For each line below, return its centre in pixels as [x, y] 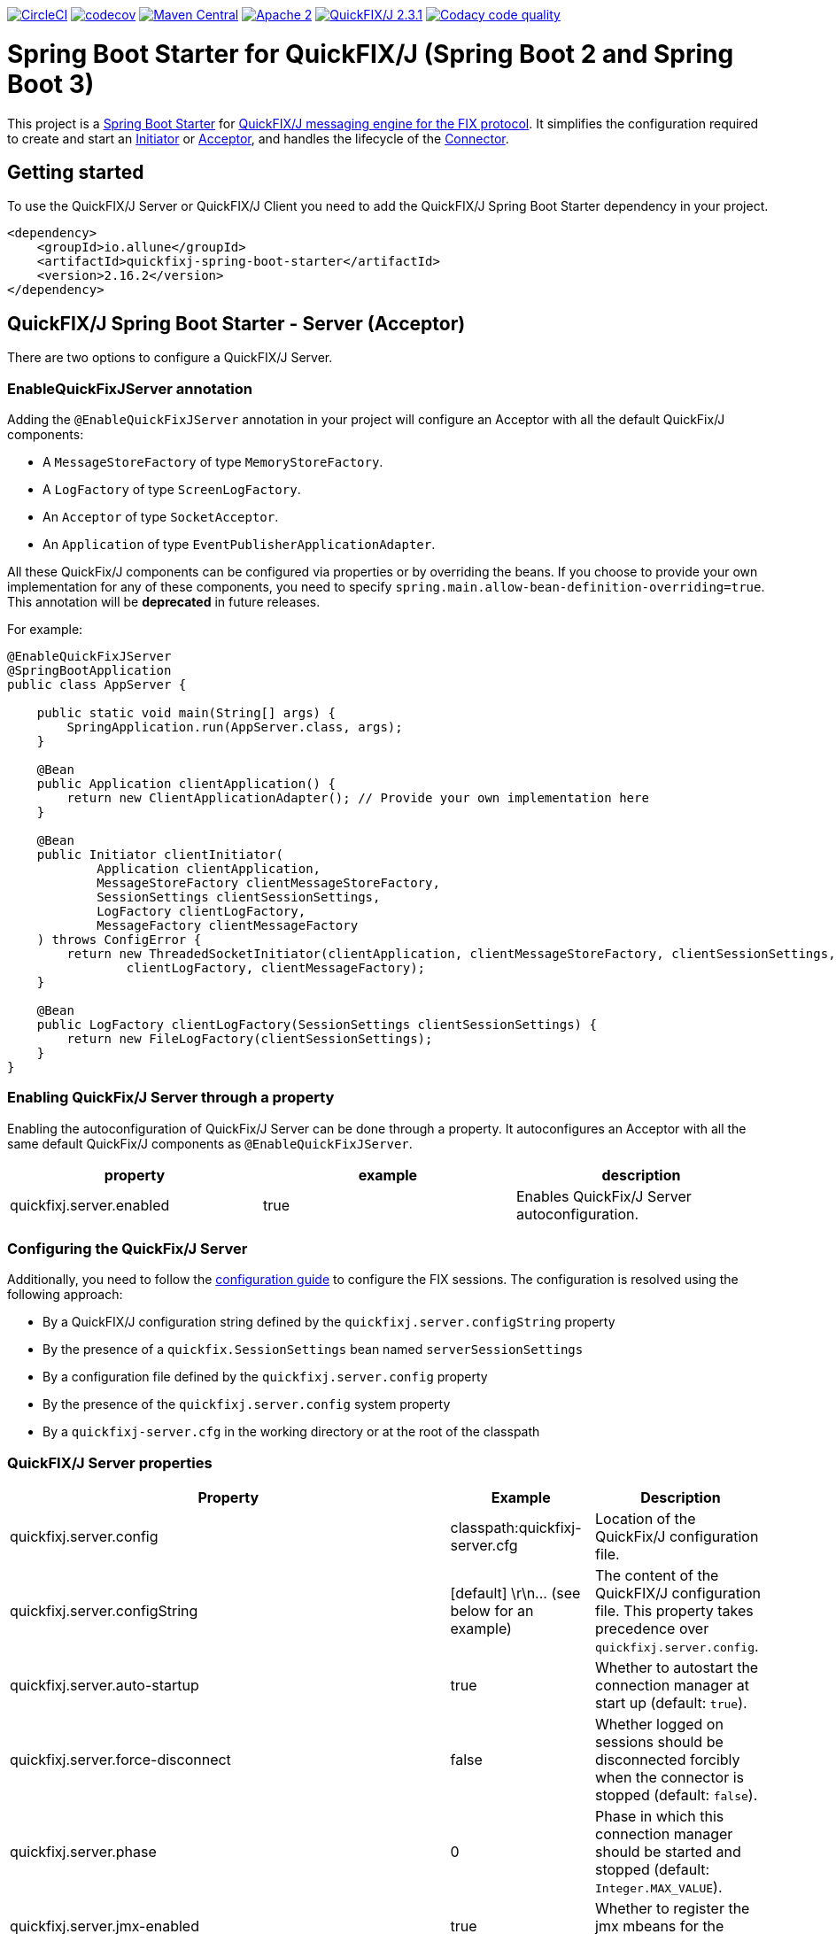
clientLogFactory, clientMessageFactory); [276, 967]
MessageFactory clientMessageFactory [228, 925]
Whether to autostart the [677, 1668]
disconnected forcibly [668, 1760]
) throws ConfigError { [119, 939]
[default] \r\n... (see [515, 1594]
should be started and [668, 1852]
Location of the [646, 1519]
